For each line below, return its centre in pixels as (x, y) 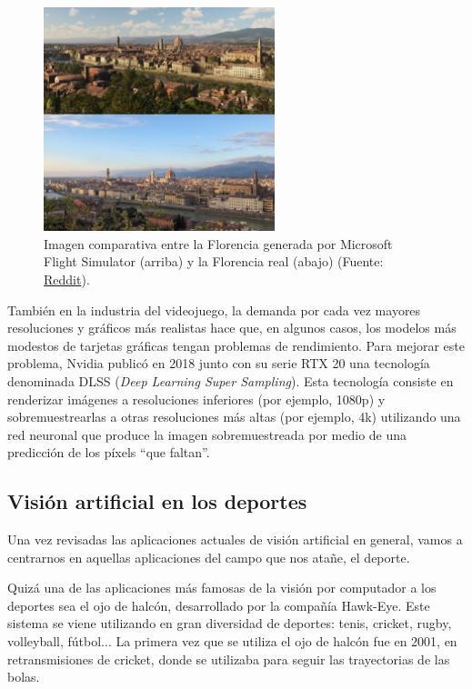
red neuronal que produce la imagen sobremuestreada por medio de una (207, 434)
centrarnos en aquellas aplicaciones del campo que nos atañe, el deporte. (209, 557)
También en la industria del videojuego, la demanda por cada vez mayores (214, 310)
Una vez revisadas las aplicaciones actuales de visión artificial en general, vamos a (235, 539)
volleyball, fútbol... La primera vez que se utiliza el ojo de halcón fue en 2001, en (232, 641)
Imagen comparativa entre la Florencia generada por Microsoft (218, 243)
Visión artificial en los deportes (157, 501)
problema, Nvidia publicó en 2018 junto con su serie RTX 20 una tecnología (219, 363)
